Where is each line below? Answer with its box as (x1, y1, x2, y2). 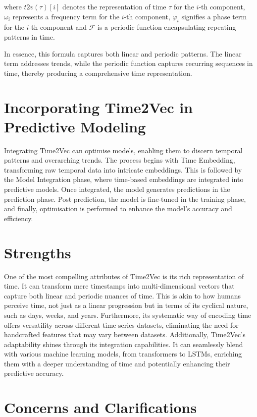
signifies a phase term (181, 11, 247, 21)
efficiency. (4, 213, 33, 223)
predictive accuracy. (4, 368, 64, 378)
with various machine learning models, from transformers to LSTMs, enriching (4, 349, 242, 359)
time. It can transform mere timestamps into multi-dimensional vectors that (4, 281, 235, 291)
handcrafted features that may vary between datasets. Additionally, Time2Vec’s (4, 329, 246, 340)
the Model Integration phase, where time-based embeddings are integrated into (4, 174, 244, 184)
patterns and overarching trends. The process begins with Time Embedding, (4, 155, 235, 165)
